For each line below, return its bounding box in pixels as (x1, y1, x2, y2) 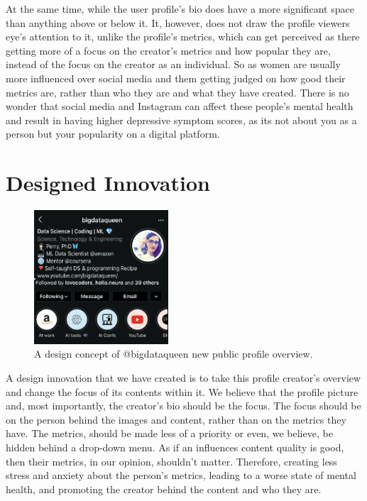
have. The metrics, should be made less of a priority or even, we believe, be (6, 426, 333, 441)
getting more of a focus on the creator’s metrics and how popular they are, (6, 43, 331, 57)
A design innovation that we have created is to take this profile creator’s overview (6, 370, 361, 385)
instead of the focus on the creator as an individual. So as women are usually (6, 57, 341, 72)
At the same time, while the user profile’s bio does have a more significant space (6, 1, 354, 16)
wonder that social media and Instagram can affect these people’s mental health (6, 99, 354, 114)
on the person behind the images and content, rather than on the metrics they (6, 412, 346, 426)
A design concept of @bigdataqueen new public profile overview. (34, 346, 313, 361)
